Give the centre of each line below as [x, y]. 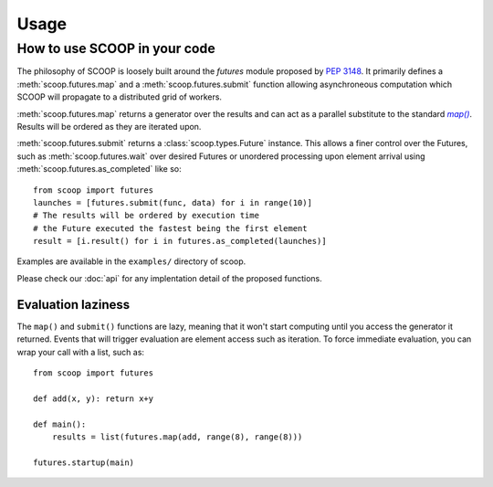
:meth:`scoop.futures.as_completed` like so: [99, 169]
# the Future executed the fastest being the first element [170, 228]
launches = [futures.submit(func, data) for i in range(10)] [173, 202]
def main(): [60, 424]
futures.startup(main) [84, 462]
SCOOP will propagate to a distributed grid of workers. [120, 97]
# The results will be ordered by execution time [147, 216]
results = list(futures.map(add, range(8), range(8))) [177, 437]
